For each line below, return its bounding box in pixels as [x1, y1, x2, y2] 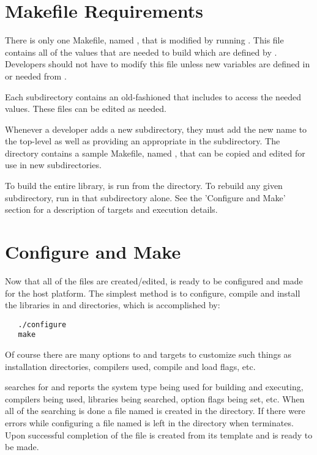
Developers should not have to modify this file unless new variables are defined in [5, 57, 310, 70]
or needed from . [5, 69, 67, 82]
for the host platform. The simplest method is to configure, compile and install [5, 286, 300, 299]
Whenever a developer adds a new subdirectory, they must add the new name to [5, 122, 307, 135]
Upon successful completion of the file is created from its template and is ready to [5, 428, 313, 441]
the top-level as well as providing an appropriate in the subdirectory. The [5, 135, 280, 147]
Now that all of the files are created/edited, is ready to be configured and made [5, 274, 303, 287]
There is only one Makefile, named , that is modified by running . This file [5, 34, 284, 46]
